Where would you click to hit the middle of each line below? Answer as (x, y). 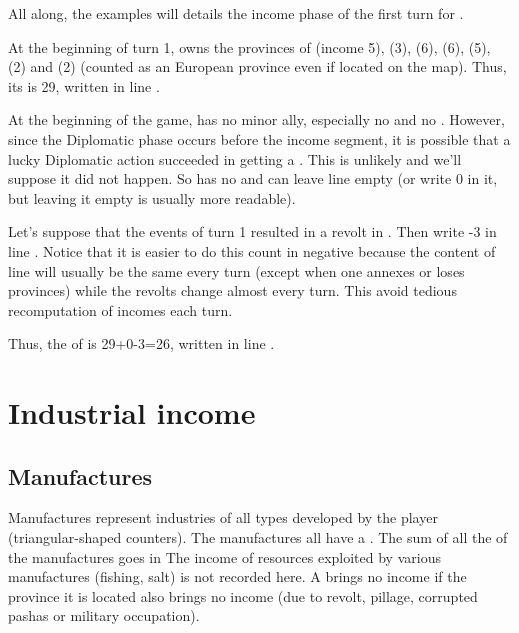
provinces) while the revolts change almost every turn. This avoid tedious (232, 290)
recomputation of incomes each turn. (120, 309)
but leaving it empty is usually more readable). (152, 197)
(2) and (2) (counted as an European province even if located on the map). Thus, (257, 66)
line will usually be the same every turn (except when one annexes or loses (236, 270)
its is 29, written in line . (84, 85)
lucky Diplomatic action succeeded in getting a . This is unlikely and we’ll (235, 158)
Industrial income (132, 412)
